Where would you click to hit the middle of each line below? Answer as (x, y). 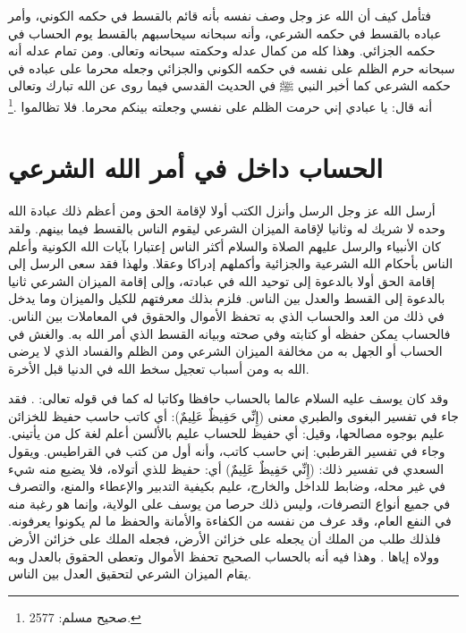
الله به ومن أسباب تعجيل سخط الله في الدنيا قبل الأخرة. (159, 368)
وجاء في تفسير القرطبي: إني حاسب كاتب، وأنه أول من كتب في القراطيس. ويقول (227, 451)
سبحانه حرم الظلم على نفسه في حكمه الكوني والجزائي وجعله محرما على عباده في (232, 68)
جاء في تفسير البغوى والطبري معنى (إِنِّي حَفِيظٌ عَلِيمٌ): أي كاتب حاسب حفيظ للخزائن (233, 415)
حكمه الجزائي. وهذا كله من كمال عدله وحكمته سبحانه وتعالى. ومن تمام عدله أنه (222, 51)
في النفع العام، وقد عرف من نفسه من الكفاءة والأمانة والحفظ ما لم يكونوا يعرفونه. (230, 521)
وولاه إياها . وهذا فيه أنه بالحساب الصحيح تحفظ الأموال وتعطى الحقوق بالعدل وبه (224, 556)
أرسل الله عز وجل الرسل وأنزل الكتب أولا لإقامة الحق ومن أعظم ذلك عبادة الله (222, 211)
